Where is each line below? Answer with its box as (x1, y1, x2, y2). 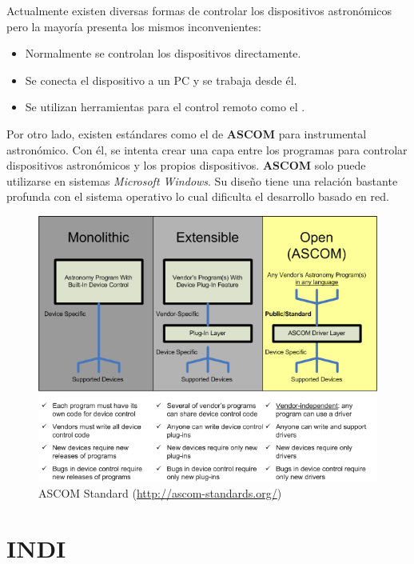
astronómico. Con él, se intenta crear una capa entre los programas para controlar (6, 141, 408, 158)
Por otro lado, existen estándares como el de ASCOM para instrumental (6, 125, 367, 142)
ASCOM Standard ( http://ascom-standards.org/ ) (38, 484, 282, 501)
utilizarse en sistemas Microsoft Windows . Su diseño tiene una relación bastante (6, 172, 398, 189)
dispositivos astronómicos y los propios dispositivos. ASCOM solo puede (6, 157, 366, 174)
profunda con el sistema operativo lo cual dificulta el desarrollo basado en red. (6, 188, 389, 205)
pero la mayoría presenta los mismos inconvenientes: (6, 18, 261, 34)
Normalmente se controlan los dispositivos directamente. (25, 45, 301, 62)
